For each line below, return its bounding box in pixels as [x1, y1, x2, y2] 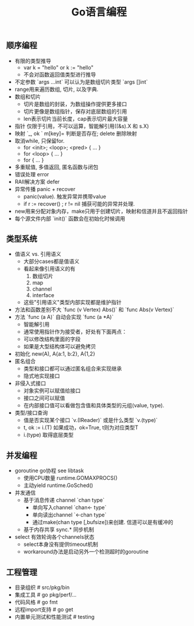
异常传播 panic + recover [14, 185, 75, 192]
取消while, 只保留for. [14, 137, 65, 144]
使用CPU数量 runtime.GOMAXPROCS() [23, 475, 118, 482]
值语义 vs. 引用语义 [14, 251, 61, 258]
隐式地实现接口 [23, 373, 60, 380]
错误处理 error [14, 170, 50, 177]
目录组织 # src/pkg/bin [14, 584, 70, 591]
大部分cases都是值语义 [23, 258, 80, 265]
